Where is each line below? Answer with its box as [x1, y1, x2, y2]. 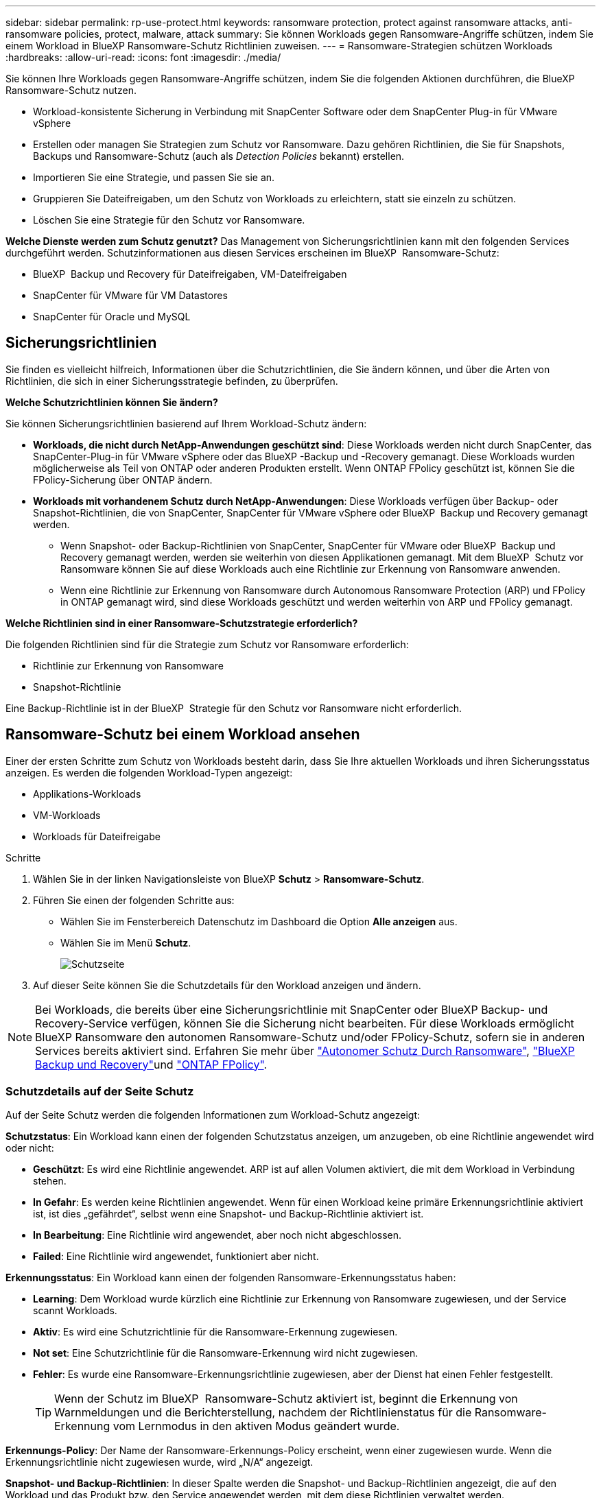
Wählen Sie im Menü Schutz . [60, 936, 191, 949]
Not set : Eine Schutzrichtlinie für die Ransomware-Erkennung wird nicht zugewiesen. [33, 1347, 419, 1359]
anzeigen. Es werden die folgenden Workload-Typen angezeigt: [5, 766, 293, 778]
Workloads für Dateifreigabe [33, 830, 161, 842]
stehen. [33, 1175, 67, 1187]
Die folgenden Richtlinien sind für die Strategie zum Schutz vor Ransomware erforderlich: [5, 638, 409, 650]
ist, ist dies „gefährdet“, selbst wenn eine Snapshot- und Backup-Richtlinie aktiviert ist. [33, 1208, 424, 1220]
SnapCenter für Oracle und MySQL [33, 311, 191, 322]
